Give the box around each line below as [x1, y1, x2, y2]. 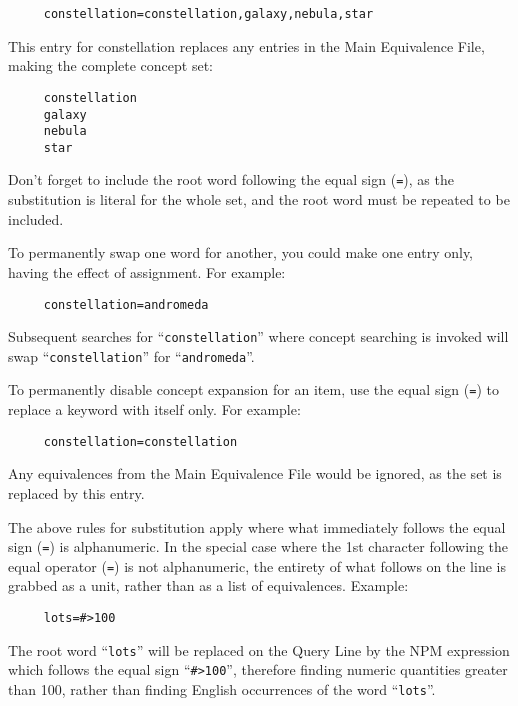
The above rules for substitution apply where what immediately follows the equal [8, 516, 506, 537]
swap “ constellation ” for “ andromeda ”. [8, 345, 255, 366]
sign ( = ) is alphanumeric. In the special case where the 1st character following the [8, 536, 509, 557]
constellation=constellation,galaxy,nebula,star [43, 7, 374, 21]
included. [8, 208, 64, 229]
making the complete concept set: [8, 55, 213, 76]
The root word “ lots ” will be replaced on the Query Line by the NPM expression [8, 639, 510, 660]
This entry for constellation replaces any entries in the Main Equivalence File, [8, 35, 485, 56]
